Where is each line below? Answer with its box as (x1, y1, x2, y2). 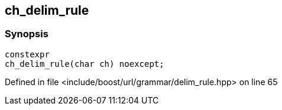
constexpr (5, 49, 50, 59)
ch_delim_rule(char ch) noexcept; (5, 59, 164, 69)
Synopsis (5, 28, 48, 40)
